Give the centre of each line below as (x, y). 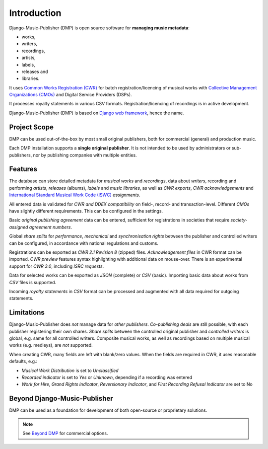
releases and (35, 72)
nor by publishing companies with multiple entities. (85, 155)
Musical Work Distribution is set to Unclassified (70, 371)
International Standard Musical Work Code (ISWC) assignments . (75, 195)
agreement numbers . (50, 227)
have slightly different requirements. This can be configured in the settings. (86, 211)
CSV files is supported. (33, 282)
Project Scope (32, 127)
